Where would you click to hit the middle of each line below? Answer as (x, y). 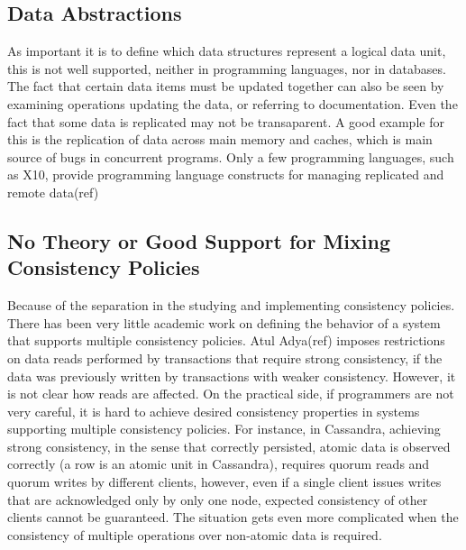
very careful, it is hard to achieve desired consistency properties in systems (214, 411)
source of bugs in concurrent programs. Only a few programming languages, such (231, 156)
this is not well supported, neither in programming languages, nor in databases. (227, 68)
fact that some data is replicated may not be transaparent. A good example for (226, 121)
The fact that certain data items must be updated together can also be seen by (226, 86)
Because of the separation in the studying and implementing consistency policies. (231, 305)
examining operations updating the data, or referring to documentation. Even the (233, 103)
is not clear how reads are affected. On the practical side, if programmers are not (231, 394)
